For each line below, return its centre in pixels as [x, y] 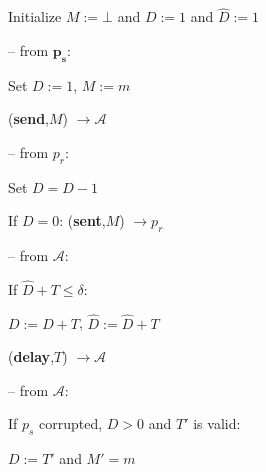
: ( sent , [82, 220]
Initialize [35, 16]
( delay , [31, 356]
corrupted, [71, 423]
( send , [28, 118]
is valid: [217, 423]
